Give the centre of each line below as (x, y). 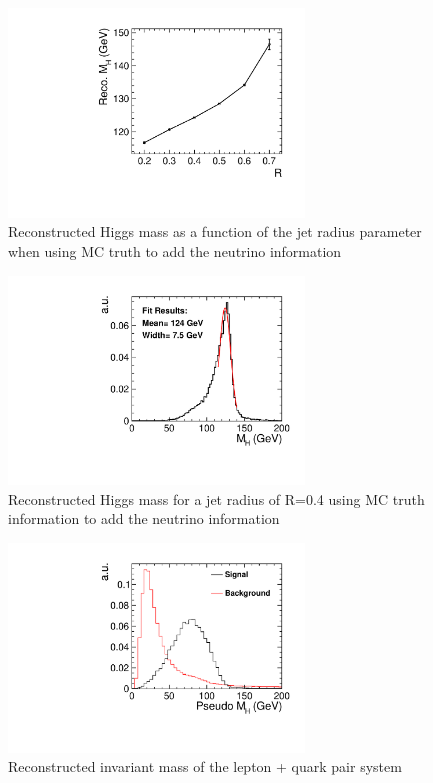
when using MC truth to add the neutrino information (175, 250)
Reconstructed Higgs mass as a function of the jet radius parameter (215, 231)
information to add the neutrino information (144, 518)
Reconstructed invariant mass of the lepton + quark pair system (205, 766)
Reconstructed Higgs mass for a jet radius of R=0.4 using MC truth (216, 498)
